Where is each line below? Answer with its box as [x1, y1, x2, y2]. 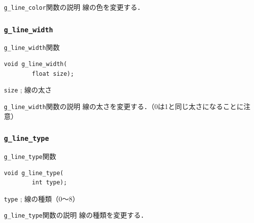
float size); [32, 70, 74, 77]
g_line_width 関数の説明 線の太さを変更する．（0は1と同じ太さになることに [4, 101, 244, 111]
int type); [32, 179, 67, 186]
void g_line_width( [4, 61, 67, 68]
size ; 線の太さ [4, 85, 52, 95]
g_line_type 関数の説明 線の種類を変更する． [4, 210, 148, 220]
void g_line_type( [4, 169, 64, 177]
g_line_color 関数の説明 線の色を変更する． [4, 2, 144, 12]
